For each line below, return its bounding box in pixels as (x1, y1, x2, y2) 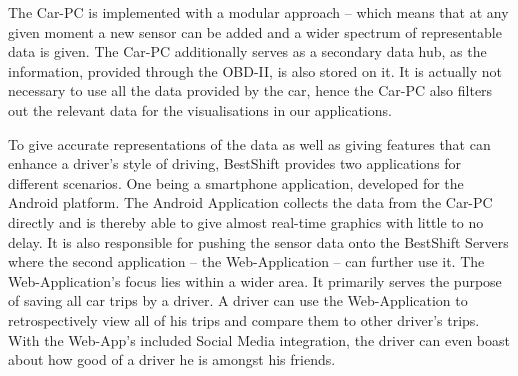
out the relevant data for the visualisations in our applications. (8, 99, 392, 120)
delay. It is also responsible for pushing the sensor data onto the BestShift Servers (8, 231, 509, 252)
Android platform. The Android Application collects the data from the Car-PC (8, 192, 493, 213)
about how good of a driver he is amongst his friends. (8, 349, 336, 370)
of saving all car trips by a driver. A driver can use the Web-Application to (8, 290, 468, 311)
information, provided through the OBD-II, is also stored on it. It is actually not (8, 60, 503, 81)
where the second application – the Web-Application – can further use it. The (8, 251, 485, 272)
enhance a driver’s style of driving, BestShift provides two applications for (8, 153, 462, 174)
